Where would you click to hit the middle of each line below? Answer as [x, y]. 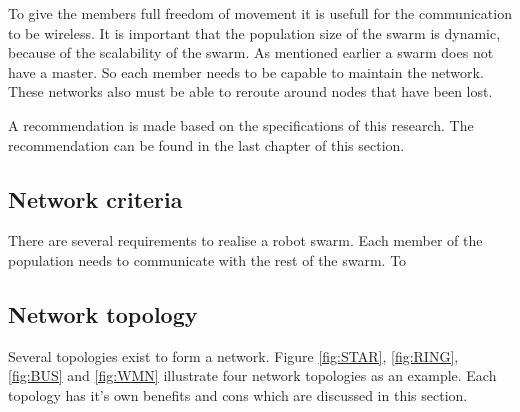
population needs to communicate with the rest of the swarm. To [207, 259]
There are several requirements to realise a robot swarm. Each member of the [245, 240]
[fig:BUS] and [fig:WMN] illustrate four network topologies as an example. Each [252, 375]
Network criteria [95, 198]
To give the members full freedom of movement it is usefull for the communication [260, 13]
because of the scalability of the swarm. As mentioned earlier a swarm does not [251, 52]
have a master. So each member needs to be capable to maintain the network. [246, 71]
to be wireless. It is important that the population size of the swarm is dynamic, [254, 32]
